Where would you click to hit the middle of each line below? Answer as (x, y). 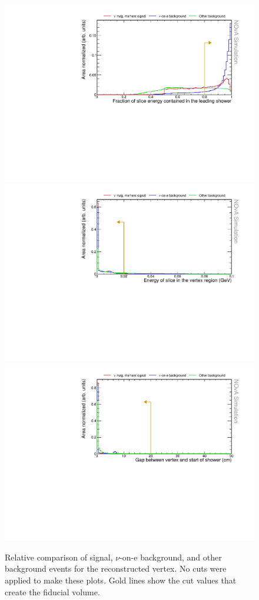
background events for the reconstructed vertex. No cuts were (116, 568)
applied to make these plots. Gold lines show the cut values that (121, 580)
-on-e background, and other (171, 557)
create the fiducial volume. (52, 591)
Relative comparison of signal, (59, 557)
